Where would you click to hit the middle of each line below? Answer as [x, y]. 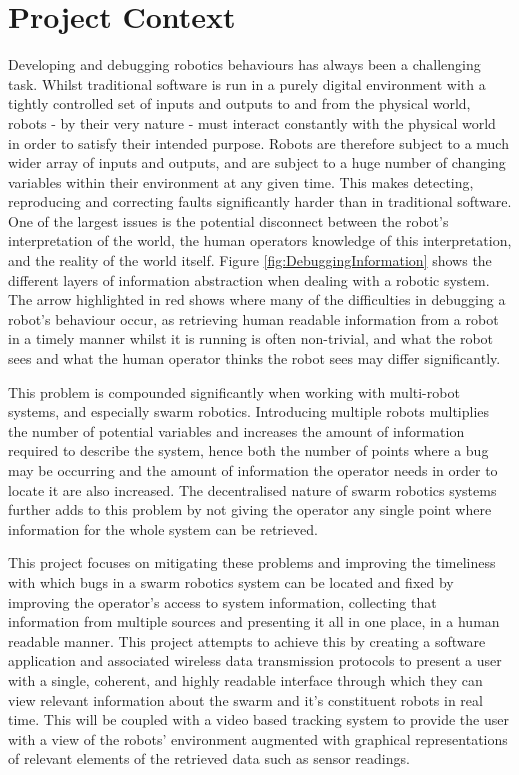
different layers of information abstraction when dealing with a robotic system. [249, 279]
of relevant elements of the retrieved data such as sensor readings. [209, 758]
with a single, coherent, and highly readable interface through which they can [245, 679]
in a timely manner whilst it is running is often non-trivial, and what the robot [251, 338]
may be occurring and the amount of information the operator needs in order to [253, 470]
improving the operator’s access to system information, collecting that [222, 601]
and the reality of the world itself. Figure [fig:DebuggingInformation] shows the [250, 260]
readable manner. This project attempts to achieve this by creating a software [247, 640]
